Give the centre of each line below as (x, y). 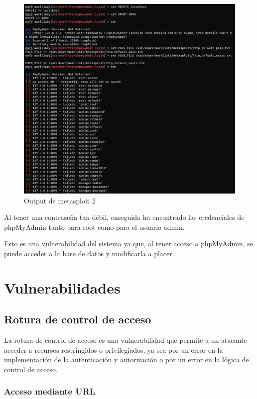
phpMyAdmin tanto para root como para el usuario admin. (94, 227)
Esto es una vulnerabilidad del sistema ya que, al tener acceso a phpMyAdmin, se (129, 244)
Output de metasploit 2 (60, 200)
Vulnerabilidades (62, 287)
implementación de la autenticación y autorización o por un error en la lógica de (127, 359)
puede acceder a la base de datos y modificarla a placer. (89, 253)
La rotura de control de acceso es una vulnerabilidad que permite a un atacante (126, 340)
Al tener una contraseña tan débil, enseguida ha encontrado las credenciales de (124, 217)
